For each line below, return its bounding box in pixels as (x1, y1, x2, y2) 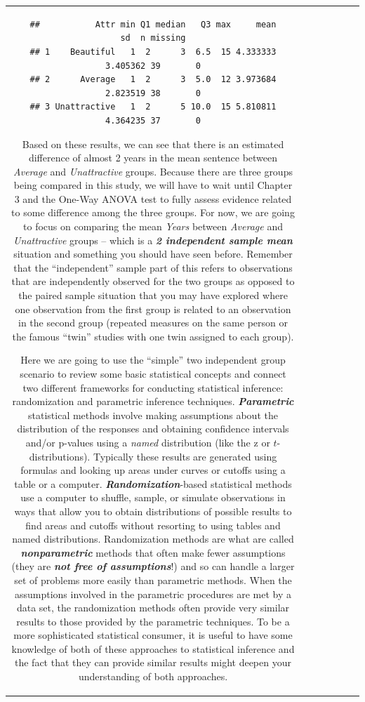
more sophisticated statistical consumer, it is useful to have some (13, 628, 293, 642)
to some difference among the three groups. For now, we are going (11, 205, 295, 220)
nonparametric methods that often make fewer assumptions (20, 545, 286, 559)
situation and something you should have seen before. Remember (13, 246, 293, 261)
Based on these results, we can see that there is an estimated (22, 136, 284, 151)
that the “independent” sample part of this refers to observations (13, 260, 293, 274)
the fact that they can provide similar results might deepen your (15, 655, 291, 670)
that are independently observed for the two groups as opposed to (11, 274, 295, 289)
